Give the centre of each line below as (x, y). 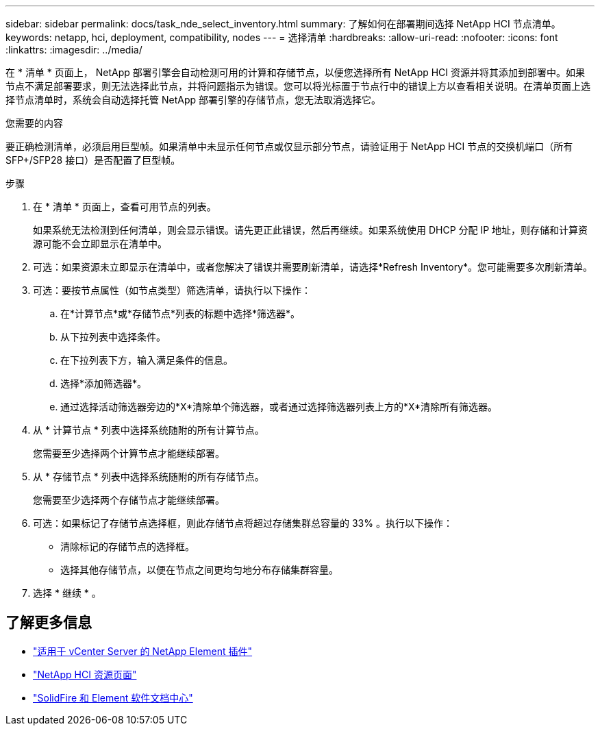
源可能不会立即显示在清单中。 (100, 244)
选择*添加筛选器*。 (104, 383)
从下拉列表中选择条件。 (113, 337)
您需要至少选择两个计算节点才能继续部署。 (129, 453)
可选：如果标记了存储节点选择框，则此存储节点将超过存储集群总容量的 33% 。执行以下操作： (243, 523)
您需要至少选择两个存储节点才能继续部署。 (129, 500)
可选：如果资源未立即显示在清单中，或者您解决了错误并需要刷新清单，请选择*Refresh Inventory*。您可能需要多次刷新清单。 (313, 267)
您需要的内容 (34, 123)
